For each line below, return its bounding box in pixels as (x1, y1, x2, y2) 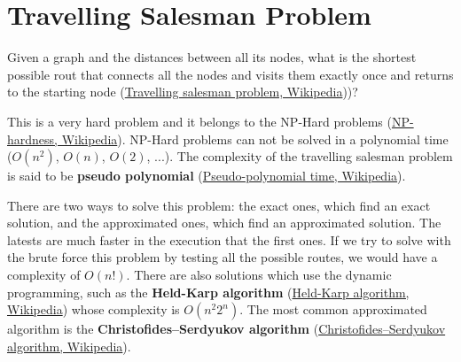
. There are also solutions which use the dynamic (126, 266, 392, 284)
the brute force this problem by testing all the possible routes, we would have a (7, 248, 438, 266)
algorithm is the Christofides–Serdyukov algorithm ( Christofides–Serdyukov (7, 320, 446, 338)
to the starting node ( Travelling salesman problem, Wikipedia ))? (7, 82, 358, 101)
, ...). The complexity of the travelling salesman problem (146, 147, 453, 166)
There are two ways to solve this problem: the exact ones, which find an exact (7, 196, 431, 214)
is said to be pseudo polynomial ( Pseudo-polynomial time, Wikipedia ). (7, 166, 406, 185)
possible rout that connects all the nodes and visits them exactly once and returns (7, 65, 454, 83)
